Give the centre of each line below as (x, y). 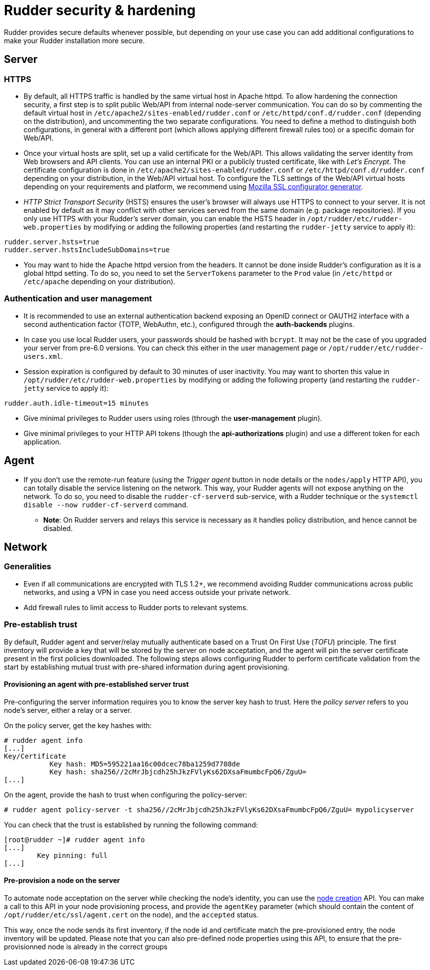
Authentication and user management (78, 299)
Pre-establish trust (41, 625)
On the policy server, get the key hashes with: (78, 725)
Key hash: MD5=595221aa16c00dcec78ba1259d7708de (145, 764)
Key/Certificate (35, 756)
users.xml (42, 356)
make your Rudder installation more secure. (74, 40)
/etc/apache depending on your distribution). (100, 281)
